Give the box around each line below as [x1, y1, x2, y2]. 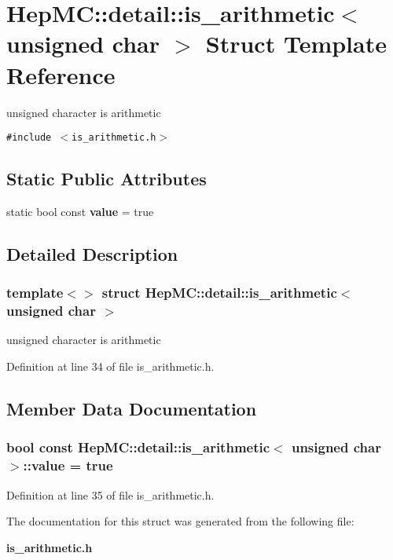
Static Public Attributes [6, 167, 207, 191]
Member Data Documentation [6, 397, 257, 421]
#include [6, 132, 52, 144]
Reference [6, 58, 116, 90]
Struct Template [205, 27, 387, 60]
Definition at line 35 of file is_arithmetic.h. [6, 486, 215, 503]
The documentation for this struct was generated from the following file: [6, 513, 354, 529]
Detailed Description [6, 241, 178, 265]
